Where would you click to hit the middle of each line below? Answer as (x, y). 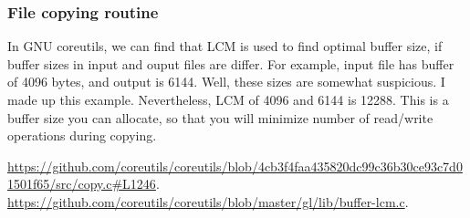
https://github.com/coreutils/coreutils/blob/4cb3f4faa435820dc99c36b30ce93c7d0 (235, 166)
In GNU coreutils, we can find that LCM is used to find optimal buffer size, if (225, 46)
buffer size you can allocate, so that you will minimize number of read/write (220, 117)
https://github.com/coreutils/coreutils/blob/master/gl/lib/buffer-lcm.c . (208, 201)
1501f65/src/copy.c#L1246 (82, 184)
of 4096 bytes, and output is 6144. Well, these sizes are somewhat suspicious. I (226, 82)
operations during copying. (82, 135)
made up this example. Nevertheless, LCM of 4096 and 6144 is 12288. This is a (228, 99)
